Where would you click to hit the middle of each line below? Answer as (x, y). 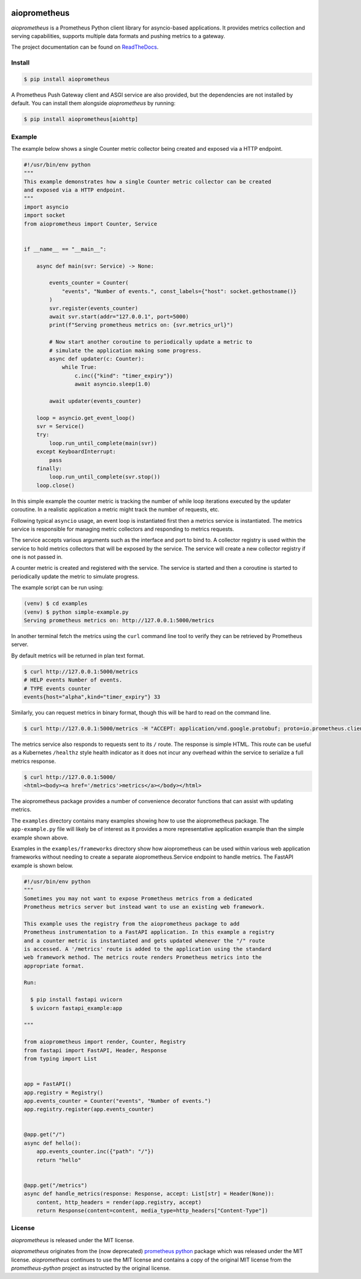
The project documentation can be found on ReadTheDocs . (85, 47)
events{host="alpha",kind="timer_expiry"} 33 (92, 697)
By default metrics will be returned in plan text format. (78, 655)
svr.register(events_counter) (94, 308)
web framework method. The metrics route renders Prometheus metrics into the (143, 958)
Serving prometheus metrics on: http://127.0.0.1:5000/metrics (119, 621)
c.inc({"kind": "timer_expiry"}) (124, 376)
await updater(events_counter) (95, 401)
